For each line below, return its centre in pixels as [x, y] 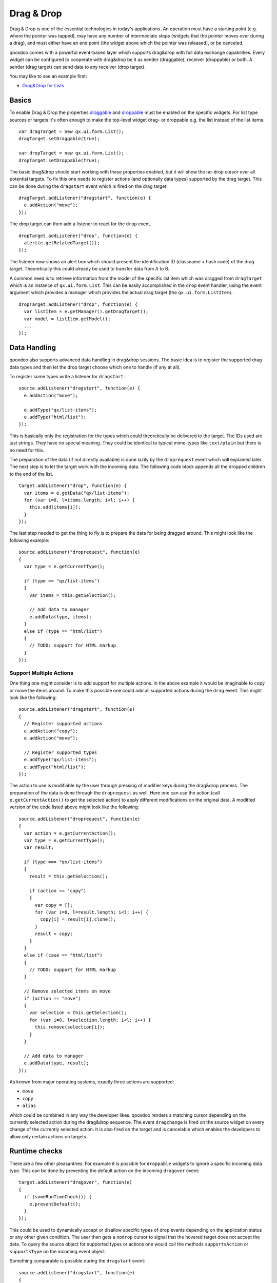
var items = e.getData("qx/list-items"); [77, 493]
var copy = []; [54, 905]
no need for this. [27, 450]
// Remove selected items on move [67, 991]
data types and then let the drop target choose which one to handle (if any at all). [95, 367]
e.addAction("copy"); [51, 731]
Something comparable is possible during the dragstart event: [77, 1261]
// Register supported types [61, 752]
